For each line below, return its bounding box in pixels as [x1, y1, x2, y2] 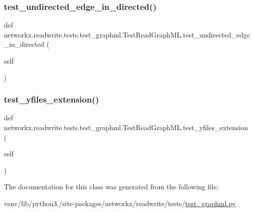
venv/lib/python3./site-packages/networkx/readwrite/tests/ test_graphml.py [4, 198, 236, 208]
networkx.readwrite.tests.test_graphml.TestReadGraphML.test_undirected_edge [4, 29, 250, 39]
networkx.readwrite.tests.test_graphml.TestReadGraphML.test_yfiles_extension [4, 122, 248, 132]
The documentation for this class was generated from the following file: [4, 181, 218, 192]
